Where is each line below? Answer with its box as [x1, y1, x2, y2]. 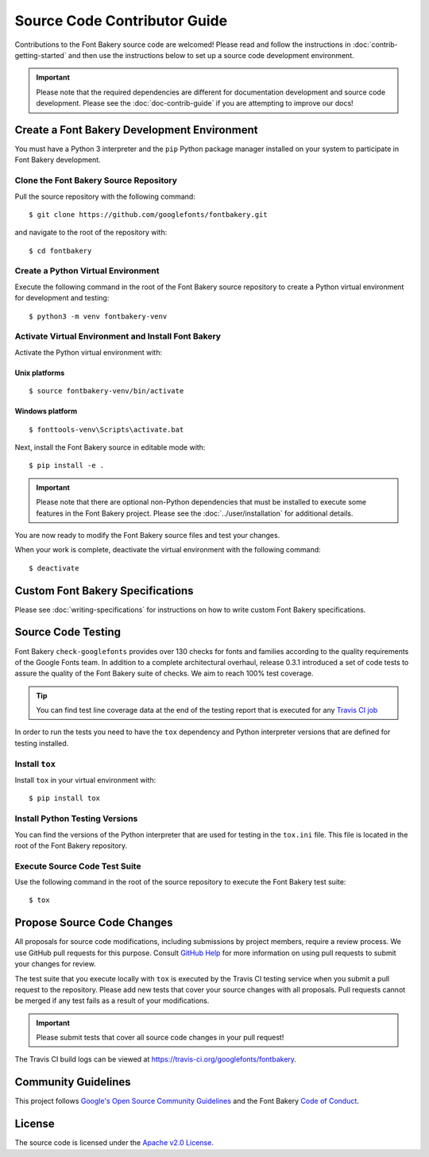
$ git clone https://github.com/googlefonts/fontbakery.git [29, 210, 268, 219]
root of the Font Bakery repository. [14, 841, 128, 850]
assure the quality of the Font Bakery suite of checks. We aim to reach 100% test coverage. [14, 668, 314, 679]
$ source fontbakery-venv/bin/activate [29, 386, 184, 396]
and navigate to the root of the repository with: [14, 227, 168, 238]
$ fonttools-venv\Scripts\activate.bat [29, 425, 184, 434]
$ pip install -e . [29, 461, 105, 470]
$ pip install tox [29, 794, 101, 803]
